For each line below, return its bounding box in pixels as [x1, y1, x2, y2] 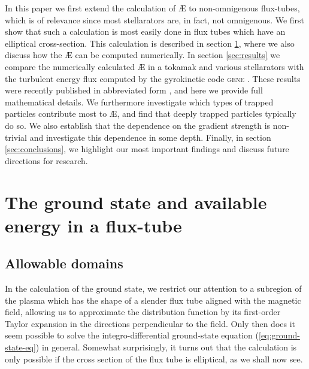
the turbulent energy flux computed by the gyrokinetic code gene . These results [5, 72, 301, 84]
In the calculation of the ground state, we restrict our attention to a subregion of [5, 282, 302, 295]
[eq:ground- [258, 329, 300, 341]
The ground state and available [5, 189, 267, 214]
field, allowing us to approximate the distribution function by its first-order [5, 306, 281, 318]
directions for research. [5, 154, 88, 167]
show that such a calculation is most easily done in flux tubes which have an [5, 25, 286, 38]
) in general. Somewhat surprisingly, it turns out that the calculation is [35, 341, 297, 353]
